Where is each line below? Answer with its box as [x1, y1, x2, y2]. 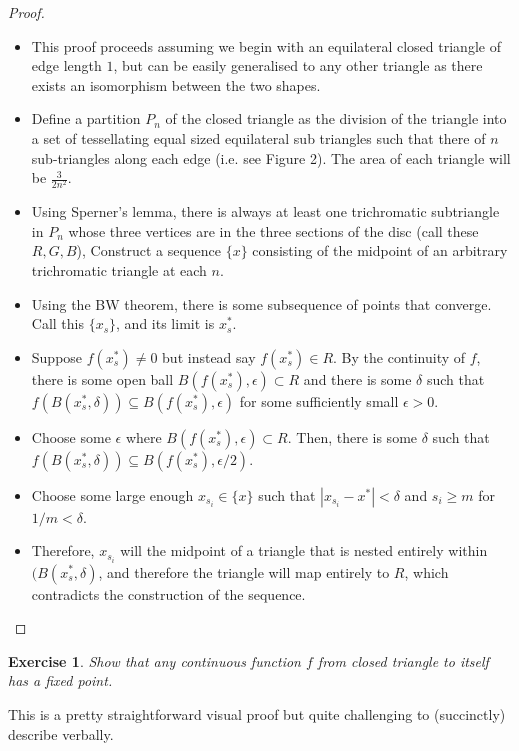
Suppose [31, 346, 83, 367]
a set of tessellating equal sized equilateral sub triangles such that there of [31, 127, 486, 148]
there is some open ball [31, 368, 174, 389]
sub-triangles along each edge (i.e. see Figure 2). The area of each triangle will [31, 147, 511, 168]
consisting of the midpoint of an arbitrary [252, 240, 508, 261]
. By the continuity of [333, 346, 466, 367]
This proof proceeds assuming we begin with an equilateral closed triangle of [31, 35, 501, 56]
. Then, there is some [287, 426, 418, 447]
